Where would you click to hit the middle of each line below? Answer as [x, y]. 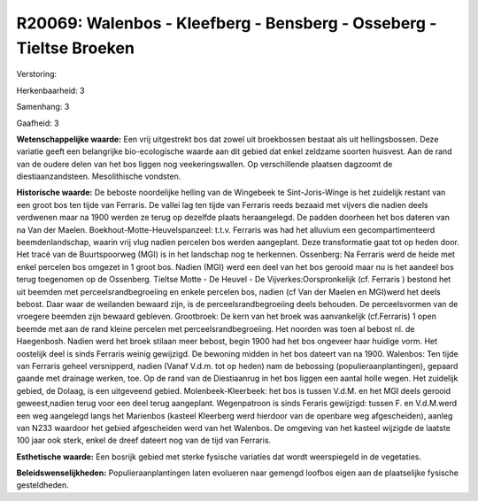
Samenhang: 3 [43, 107]
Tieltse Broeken [75, 48]
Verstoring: [37, 74]
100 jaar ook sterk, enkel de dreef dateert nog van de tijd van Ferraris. [144, 440]
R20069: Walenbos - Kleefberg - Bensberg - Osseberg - [227, 23]
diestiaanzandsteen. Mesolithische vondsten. [99, 176]
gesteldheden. [43, 485]
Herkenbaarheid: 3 [50, 90]
